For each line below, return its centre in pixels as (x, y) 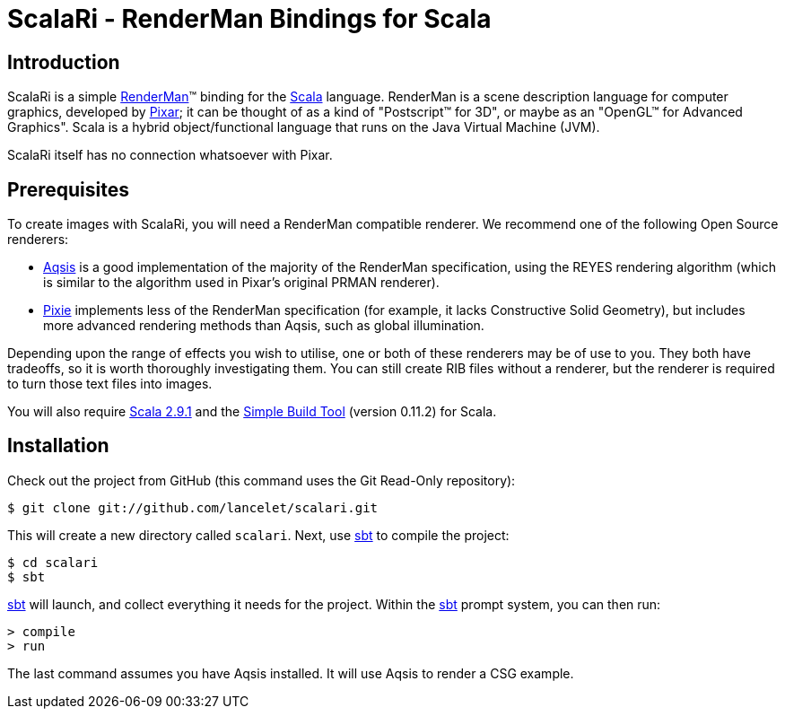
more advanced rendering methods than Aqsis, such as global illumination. (264, 326)
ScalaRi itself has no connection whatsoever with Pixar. (170, 155)
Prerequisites (68, 189)
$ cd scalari (53, 562)
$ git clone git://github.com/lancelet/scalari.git (193, 507)
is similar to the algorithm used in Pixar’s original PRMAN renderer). (241, 283)
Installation (58, 446)
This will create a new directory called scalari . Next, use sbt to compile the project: (258, 535)
